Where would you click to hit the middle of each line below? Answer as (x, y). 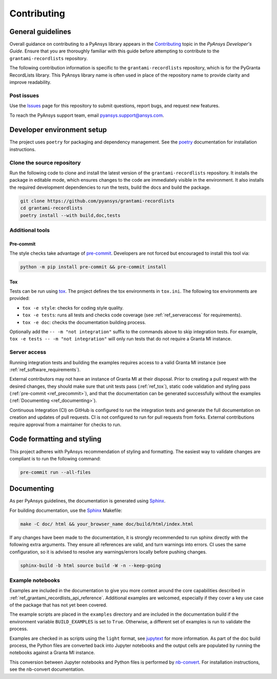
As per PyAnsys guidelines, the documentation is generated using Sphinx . (88, 501)
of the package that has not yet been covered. (58, 605)
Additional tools (29, 230)
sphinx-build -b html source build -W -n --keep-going (91, 565)
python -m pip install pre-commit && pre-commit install (93, 267)
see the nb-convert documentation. (47, 669)
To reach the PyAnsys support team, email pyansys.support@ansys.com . (87, 115)
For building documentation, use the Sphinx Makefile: (66, 510)
